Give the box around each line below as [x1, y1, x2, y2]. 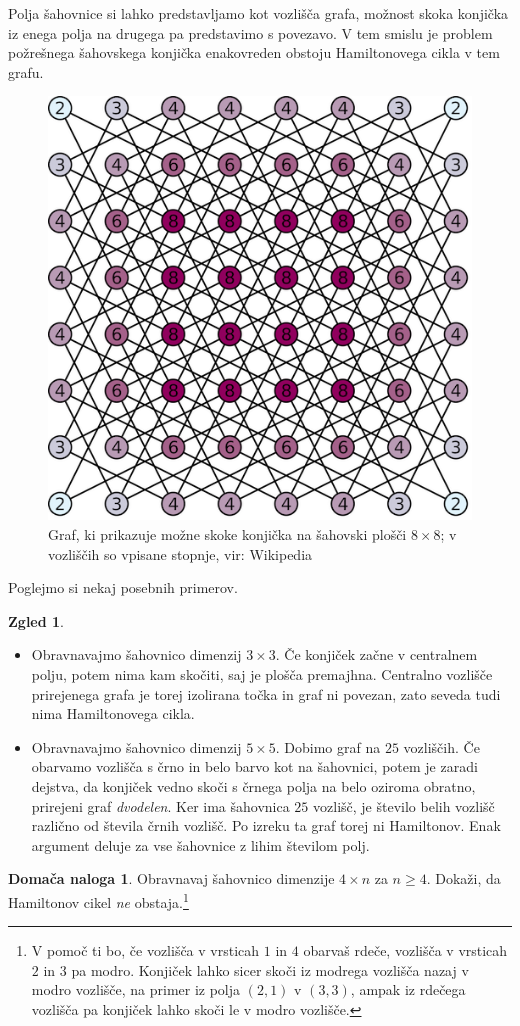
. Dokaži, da [426, 868, 501, 889]
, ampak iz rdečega [350, 979, 466, 1000]
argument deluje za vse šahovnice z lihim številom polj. [31, 834, 370, 855]
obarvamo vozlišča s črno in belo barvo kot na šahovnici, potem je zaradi [31, 756, 478, 777]
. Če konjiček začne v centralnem [275, 644, 478, 665]
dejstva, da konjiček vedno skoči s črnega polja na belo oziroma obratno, [31, 775, 476, 796]
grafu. [8, 61, 44, 82]
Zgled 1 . [8, 610, 65, 631]
